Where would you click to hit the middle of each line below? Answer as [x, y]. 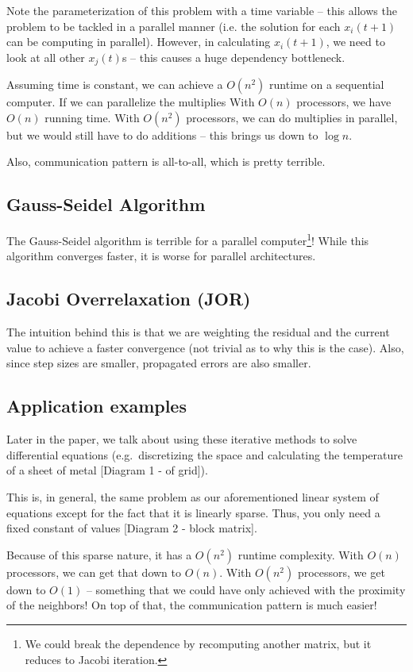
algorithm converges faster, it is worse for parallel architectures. [161, 256]
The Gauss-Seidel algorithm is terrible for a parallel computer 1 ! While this [188, 239]
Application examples [96, 406]
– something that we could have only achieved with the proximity [246, 589]
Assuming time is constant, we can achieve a [115, 84]
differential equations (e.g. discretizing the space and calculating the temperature [205, 454]
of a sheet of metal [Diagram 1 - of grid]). [107, 470]
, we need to [355, 42]
